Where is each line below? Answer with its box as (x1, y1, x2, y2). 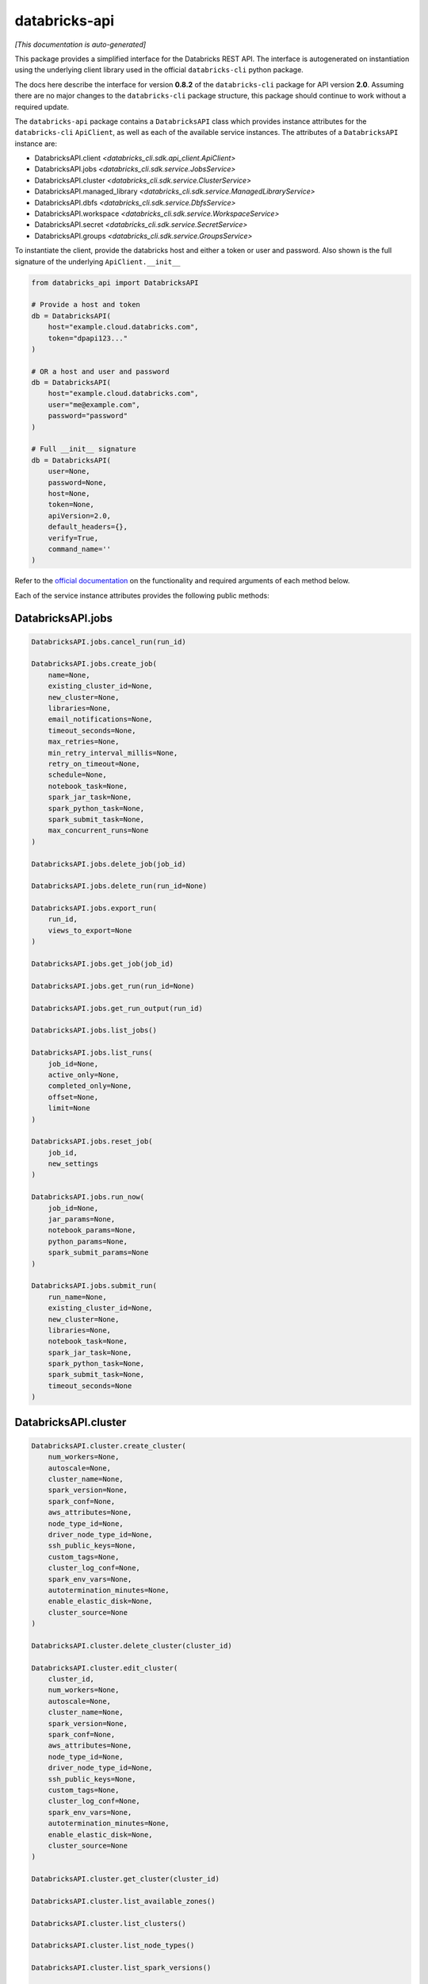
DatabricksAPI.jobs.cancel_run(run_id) (31, 637, 186, 646)
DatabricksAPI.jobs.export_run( (31, 904, 158, 913)
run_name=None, (48, 1292, 107, 1302)
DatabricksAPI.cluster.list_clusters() (31, 1919, 186, 1928)
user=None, (48, 467, 90, 476)
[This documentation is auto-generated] (14, 40, 147, 49)
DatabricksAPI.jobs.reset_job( (31, 1137, 154, 1146)
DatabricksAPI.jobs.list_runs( (31, 1048, 154, 1057)
